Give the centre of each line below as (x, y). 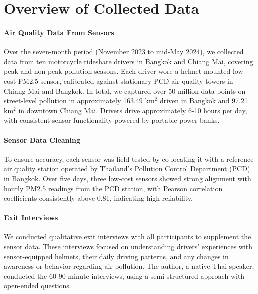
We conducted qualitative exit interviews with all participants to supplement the (128, 237)
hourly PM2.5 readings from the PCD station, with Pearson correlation (113, 188)
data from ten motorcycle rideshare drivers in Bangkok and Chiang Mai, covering (129, 61)
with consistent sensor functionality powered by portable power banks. (112, 120)
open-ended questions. (38, 286)
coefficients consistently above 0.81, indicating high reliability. (98, 198)
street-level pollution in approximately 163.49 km (79, 101)
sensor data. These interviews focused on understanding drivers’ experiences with (128, 247)
